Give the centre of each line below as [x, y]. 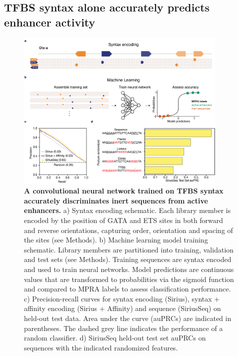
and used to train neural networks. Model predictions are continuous [129, 269]
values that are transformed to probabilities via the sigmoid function [129, 279]
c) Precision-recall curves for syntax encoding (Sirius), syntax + [122, 298]
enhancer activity [50, 22]
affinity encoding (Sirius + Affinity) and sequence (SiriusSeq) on [122, 308]
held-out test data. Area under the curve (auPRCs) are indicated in [128, 318]
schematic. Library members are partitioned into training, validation [129, 249]
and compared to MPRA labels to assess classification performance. [127, 289]
